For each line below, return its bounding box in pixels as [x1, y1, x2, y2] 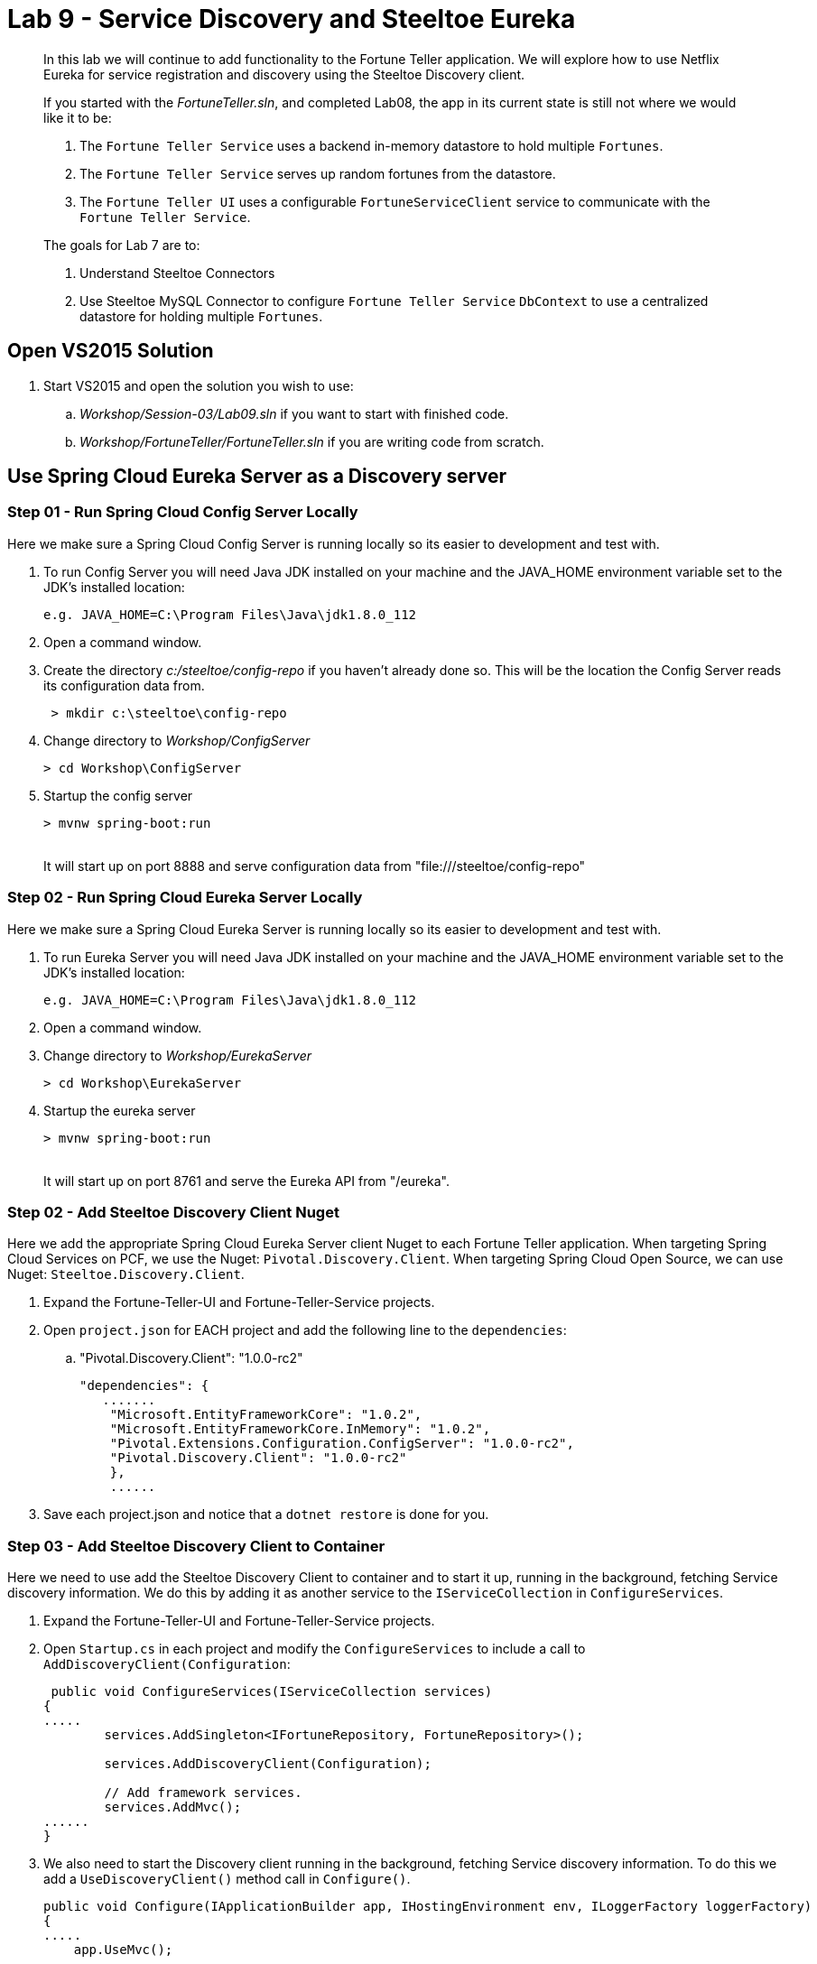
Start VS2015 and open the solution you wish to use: [43, 377, 354, 394]
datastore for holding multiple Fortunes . [79, 308, 323, 324]
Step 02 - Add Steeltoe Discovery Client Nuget [7, 1202, 339, 1221]
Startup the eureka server [43, 1102, 196, 1118]
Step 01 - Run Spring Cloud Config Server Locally [7, 503, 358, 522]
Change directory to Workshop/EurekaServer [43, 1047, 312, 1063]
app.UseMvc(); [73, 1942, 173, 1958]
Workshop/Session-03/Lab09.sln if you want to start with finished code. [79, 405, 509, 422]
